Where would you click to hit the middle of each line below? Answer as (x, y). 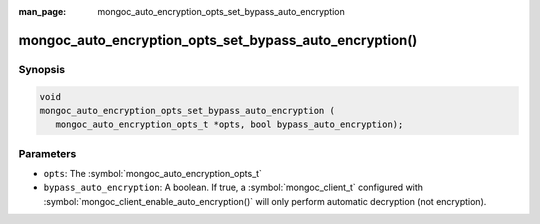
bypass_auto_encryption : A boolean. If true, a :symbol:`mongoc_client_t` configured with (233, 187)
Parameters (47, 153)
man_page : (42, 11)
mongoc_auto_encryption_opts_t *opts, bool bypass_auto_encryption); (229, 124)
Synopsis (41, 69)
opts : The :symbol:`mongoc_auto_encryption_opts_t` (152, 174)
